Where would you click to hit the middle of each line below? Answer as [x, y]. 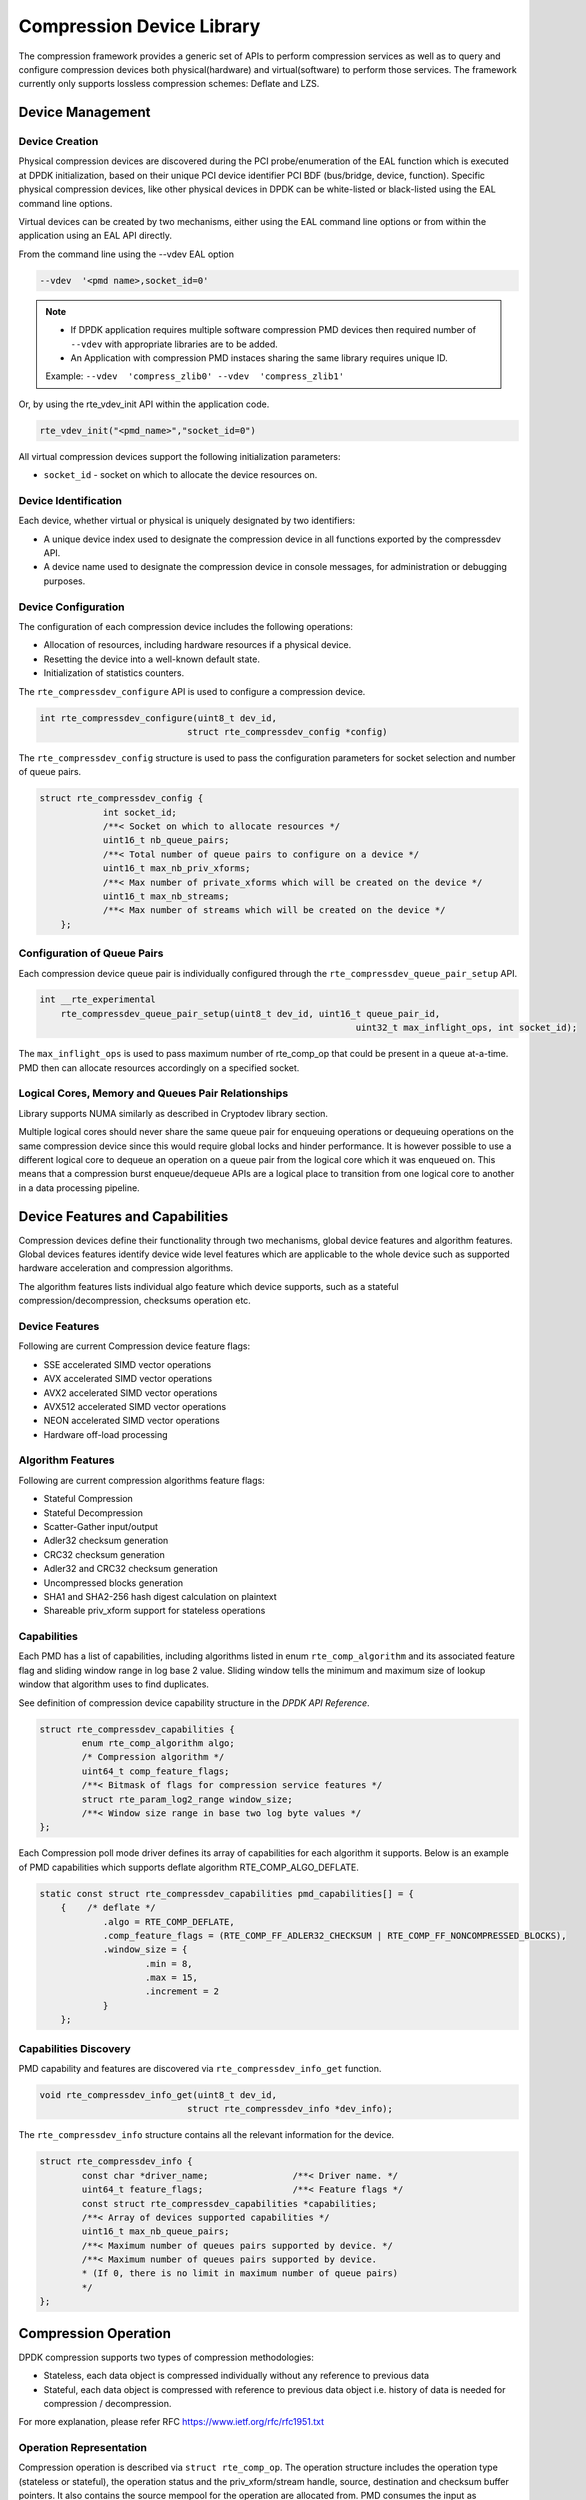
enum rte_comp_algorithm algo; [158, 1743]
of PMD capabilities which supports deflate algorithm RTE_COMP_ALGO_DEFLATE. [189, 1867]
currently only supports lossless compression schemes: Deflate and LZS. [169, 84]
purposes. [64, 581]
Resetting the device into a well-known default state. [151, 659]
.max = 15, [172, 1978]
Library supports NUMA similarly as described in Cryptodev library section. [173, 1113]
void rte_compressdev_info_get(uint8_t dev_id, [158, 2094]
